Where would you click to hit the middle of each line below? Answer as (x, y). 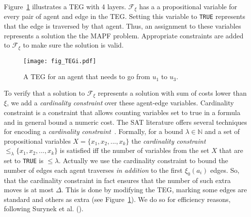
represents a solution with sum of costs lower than (173, 93)
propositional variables (37, 141)
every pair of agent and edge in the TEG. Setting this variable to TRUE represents (125, 16)
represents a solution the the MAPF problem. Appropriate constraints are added (124, 35)
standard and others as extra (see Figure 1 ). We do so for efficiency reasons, (117, 199)
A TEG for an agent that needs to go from (87, 76)
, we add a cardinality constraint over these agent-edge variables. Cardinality (120, 103)
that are (231, 150)
